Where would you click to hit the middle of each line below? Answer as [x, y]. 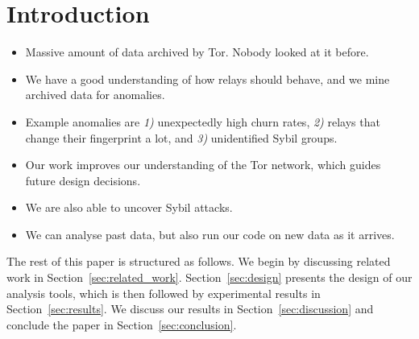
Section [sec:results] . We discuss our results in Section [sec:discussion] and [190, 309]
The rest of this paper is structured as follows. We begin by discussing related [199, 261]
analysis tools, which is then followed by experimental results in [164, 293]
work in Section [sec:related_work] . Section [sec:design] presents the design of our [209, 277]
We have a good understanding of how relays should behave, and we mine [207, 79]
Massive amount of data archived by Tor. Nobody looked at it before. [197, 52]
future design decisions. [83, 180]
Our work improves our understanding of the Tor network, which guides [203, 165]
